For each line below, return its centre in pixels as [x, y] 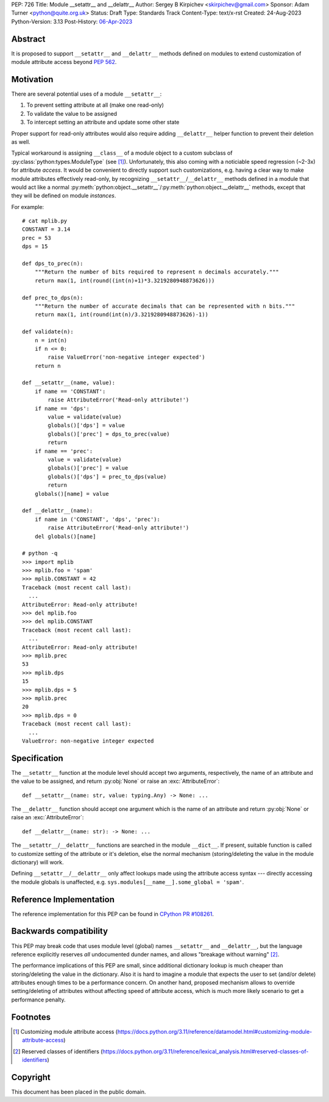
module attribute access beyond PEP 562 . [64, 62]
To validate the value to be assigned [72, 113]
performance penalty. [38, 1000]
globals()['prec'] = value [88, 468]
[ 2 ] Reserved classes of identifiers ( [58, 1051]
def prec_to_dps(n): [53, 298]
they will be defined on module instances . [64, 196]
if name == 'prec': [64, 451]
